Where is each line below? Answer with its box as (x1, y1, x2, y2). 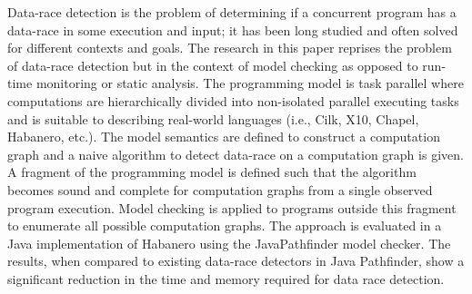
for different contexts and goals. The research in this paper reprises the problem (7, 38, 452, 57)
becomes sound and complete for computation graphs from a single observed (7, 180, 433, 199)
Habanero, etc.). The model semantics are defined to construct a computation (7, 127, 440, 146)
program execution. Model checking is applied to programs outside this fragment (7, 198, 457, 217)
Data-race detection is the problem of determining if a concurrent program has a (7, 3, 457, 21)
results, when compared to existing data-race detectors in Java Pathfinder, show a (7, 251, 465, 270)
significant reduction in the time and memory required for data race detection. (7, 269, 445, 288)
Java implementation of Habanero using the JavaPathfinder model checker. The (7, 233, 451, 252)
